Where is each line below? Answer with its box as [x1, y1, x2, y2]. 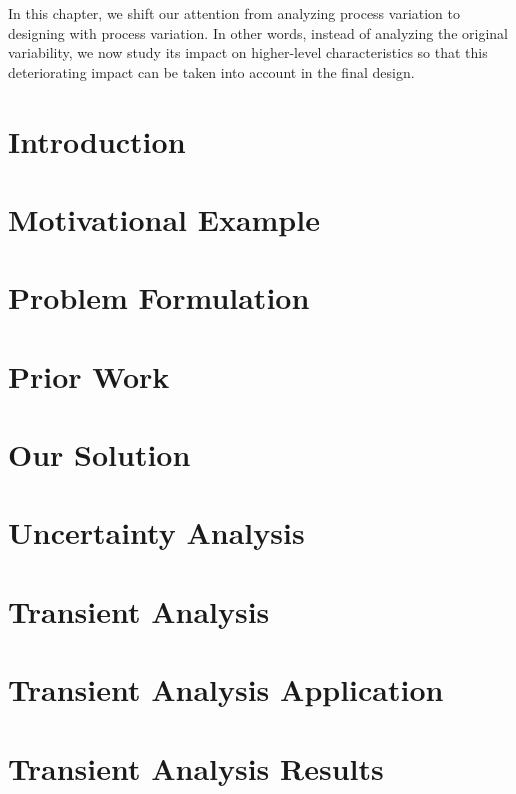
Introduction [8, 120, 186, 161]
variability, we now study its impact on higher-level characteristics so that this [8, 42, 488, 63]
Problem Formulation [8, 277, 310, 318]
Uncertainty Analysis [8, 512, 305, 553]
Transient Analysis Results [8, 747, 384, 788]
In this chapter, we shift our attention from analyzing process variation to [8, 3, 461, 23]
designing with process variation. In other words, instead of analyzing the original [8, 22, 508, 43]
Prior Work [8, 355, 170, 396]
